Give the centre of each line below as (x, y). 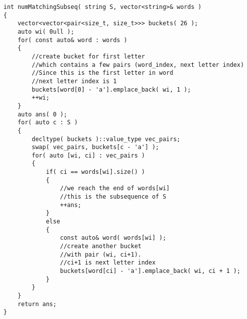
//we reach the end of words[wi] (115, 188)
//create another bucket (101, 246)
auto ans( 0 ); (42, 114)
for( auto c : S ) (48, 123)
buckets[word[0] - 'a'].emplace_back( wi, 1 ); (111, 89)
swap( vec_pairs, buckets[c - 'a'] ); (95, 147)
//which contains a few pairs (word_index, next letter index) (138, 65)
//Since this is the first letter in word (103, 73)
